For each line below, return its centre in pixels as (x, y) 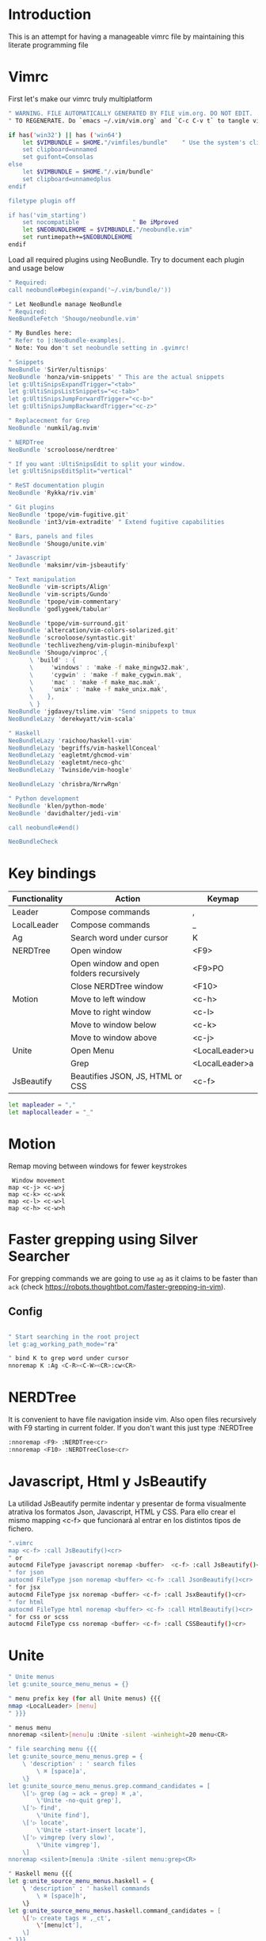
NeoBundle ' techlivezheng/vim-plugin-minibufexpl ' (93, 646)
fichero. (21, 1529)
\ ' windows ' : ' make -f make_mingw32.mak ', (109, 667)
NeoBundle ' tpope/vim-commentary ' (65, 602)
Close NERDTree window (117, 986)
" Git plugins (32, 507)
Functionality (38, 898)
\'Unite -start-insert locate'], (92, 1830)
